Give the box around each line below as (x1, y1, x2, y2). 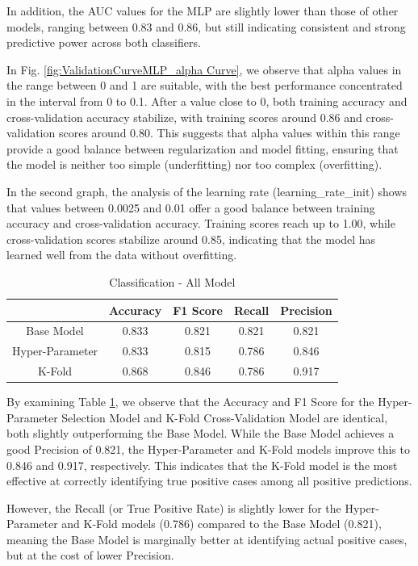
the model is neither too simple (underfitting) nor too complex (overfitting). (6, 156, 382, 173)
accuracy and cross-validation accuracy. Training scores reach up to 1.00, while (6, 215, 395, 232)
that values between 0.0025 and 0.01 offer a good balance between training (6, 199, 375, 216)
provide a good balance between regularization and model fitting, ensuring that (6, 140, 399, 157)
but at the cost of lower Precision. (6, 547, 174, 564)
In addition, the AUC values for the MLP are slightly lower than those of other (6, 2, 399, 19)
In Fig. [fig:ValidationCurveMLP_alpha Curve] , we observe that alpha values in (6, 61, 402, 78)
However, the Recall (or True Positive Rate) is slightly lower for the (6, 499, 341, 516)
